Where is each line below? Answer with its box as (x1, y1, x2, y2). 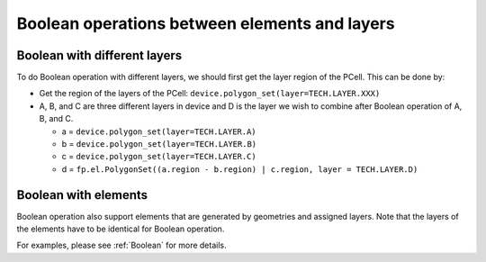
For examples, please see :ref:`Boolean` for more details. (16, 239, 227, 251)
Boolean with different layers (16, 48, 183, 63)
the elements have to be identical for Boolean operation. (16, 223, 225, 234)
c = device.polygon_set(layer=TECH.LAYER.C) (61, 151, 256, 162)
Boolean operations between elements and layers (16, 14, 395, 33)
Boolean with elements (16, 187, 148, 203)
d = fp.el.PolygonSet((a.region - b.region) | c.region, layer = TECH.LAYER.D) (61, 163, 418, 175)
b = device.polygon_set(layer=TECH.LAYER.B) (61, 139, 257, 149)
